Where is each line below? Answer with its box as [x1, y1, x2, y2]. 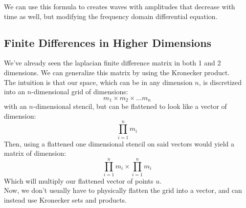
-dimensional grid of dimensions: [31, 86, 128, 97]
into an [4, 86, 25, 97]
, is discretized [199, 77, 242, 87]
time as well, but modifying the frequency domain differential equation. [4, 11, 218, 21]
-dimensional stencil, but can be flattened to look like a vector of [33, 101, 227, 111]
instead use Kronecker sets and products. [4, 195, 127, 205]
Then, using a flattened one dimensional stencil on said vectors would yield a [4, 138, 234, 148]
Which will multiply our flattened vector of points [4, 175, 154, 186]
